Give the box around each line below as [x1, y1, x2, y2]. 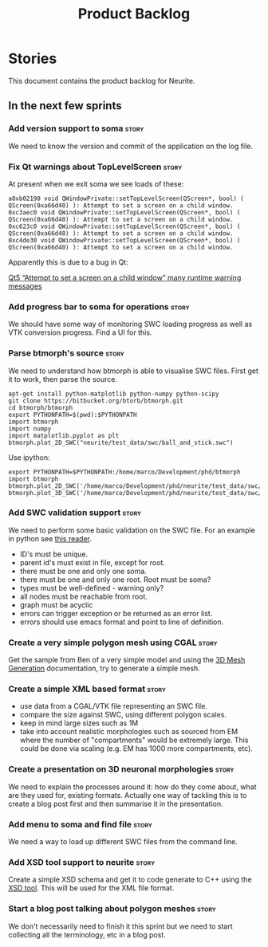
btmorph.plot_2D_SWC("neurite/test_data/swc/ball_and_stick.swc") [8, 438, 234, 446]
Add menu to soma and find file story [8, 819, 153, 830]
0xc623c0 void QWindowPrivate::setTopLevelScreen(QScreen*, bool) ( [8, 222, 241, 230]
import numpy [8, 424, 52, 433]
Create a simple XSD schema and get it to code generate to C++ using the [8, 874, 253, 885]
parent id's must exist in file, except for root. [19, 557, 166, 567]
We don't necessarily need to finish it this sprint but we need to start [8, 921, 233, 931]
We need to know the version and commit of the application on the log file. [8, 141, 254, 151]
